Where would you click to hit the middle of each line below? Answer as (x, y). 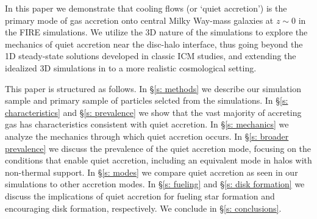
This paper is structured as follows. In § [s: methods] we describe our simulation (153, 88)
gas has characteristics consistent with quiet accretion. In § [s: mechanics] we (147, 124)
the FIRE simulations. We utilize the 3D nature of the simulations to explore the (156, 32)
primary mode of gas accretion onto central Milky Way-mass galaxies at (139, 20)
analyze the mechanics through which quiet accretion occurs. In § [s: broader (147, 136)
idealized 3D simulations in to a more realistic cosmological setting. (131, 67)
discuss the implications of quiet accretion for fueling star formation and (140, 196)
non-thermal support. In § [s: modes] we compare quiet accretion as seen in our (151, 172)
